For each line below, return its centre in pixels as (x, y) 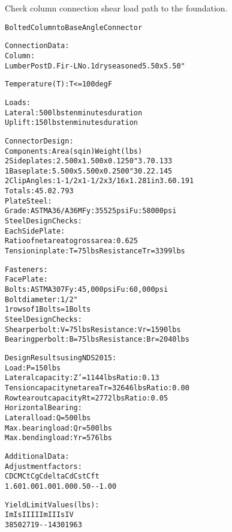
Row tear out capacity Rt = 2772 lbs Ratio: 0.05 (87, 398)
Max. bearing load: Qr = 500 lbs (59, 428)
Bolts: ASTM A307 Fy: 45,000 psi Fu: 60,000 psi (87, 290)
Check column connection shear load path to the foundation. (116, 8)
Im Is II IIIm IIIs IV (39, 515)
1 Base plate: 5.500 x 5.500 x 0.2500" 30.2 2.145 (89, 171)
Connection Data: (37, 46)
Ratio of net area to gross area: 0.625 (71, 241)
